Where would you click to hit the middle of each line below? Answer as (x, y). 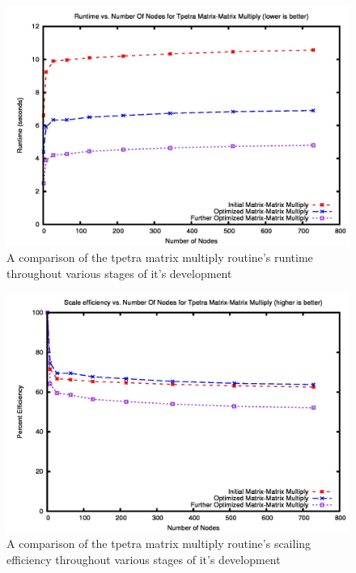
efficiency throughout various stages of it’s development (144, 559)
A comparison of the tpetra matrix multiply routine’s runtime (160, 257)
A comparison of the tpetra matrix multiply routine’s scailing (159, 544)
